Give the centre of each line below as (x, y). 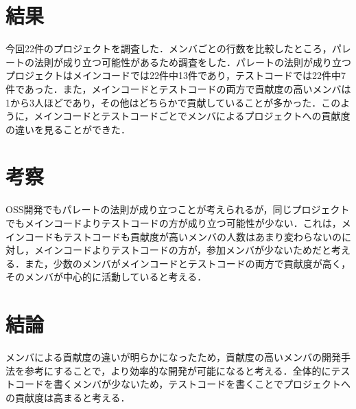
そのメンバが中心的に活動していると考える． (106, 277)
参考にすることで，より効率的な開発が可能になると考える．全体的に (178, 370)
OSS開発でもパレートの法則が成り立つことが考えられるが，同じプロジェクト (178, 209)
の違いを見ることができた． (68, 129)
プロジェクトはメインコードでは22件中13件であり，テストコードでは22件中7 (176, 75)
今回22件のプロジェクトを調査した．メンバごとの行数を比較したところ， (169, 48)
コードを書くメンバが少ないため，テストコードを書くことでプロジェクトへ (182, 384)
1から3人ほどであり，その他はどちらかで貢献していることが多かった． (164, 102)
